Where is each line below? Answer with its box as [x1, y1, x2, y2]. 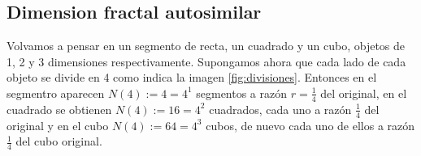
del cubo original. [15, 133, 102, 150]
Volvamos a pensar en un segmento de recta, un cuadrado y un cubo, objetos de [7, 37, 406, 54]
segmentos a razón [196, 84, 288, 101]
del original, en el [320, 84, 407, 101]
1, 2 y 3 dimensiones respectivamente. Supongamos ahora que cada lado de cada [7, 53, 406, 70]
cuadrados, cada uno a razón [209, 100, 352, 117]
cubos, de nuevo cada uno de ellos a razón [206, 116, 415, 133]
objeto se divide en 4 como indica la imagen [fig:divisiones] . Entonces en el [7, 69, 377, 86]
